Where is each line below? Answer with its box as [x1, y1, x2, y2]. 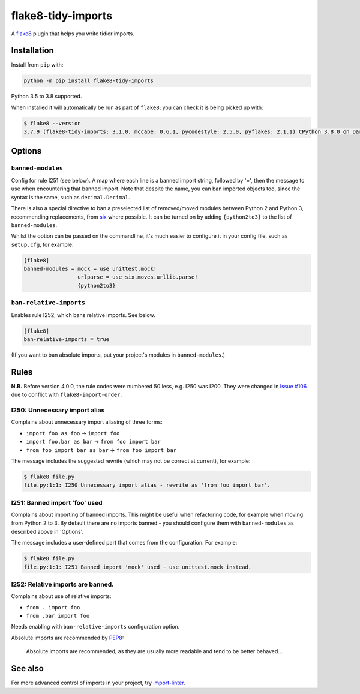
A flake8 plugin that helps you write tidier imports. [11, 30, 134, 37]
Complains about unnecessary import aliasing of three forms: [11, 418, 163, 426]
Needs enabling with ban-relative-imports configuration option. [11, 623, 180, 630]
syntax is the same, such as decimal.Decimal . [11, 193, 130, 201]
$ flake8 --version [23, 120, 81, 127]
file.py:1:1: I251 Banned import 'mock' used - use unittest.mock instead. [23, 563, 252, 570]
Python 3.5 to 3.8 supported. [11, 93, 82, 100]
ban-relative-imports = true [23, 336, 110, 342]
